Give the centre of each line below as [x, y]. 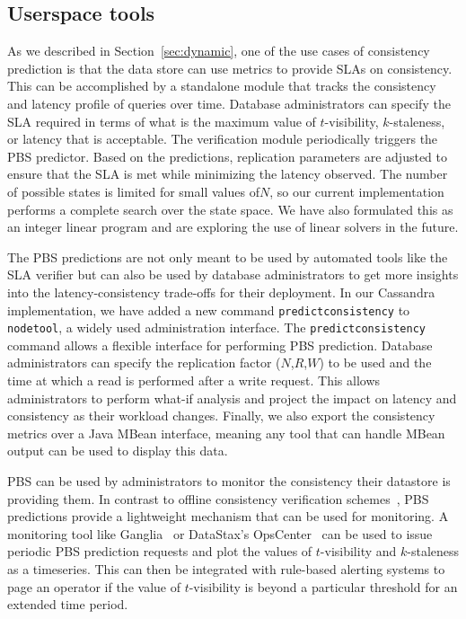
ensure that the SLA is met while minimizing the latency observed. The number [228, 174]
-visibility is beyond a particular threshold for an [323, 586]
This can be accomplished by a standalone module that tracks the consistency [222, 86]
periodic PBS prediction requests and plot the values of [160, 551]
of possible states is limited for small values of [133, 191]
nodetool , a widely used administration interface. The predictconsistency [216, 327]
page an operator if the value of [94, 586]
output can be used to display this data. [118, 451]
